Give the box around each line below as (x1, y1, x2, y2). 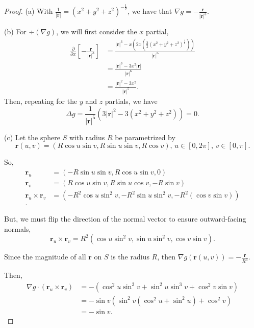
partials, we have (105, 95, 158, 106)
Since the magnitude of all (4, 251, 86, 262)
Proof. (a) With (4, 6, 53, 16)
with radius (69, 132, 105, 142)
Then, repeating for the (4, 95, 78, 106)
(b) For (4, 26, 27, 37)
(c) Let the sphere (4, 132, 60, 142)
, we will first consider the (56, 26, 137, 37)
